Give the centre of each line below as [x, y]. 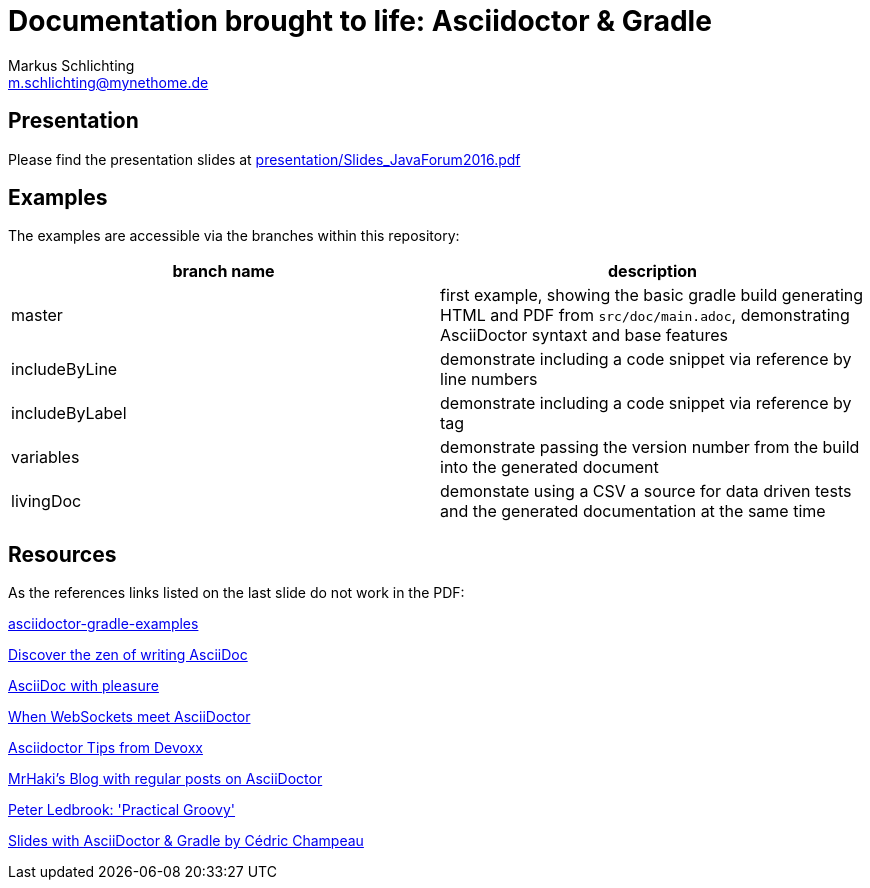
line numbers [489, 379]
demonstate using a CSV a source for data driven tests [646, 491]
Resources [62, 554]
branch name [223, 271]
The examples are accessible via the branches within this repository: [234, 236]
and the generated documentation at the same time [633, 511]
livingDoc [46, 501]
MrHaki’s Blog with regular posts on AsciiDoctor [165, 779]
